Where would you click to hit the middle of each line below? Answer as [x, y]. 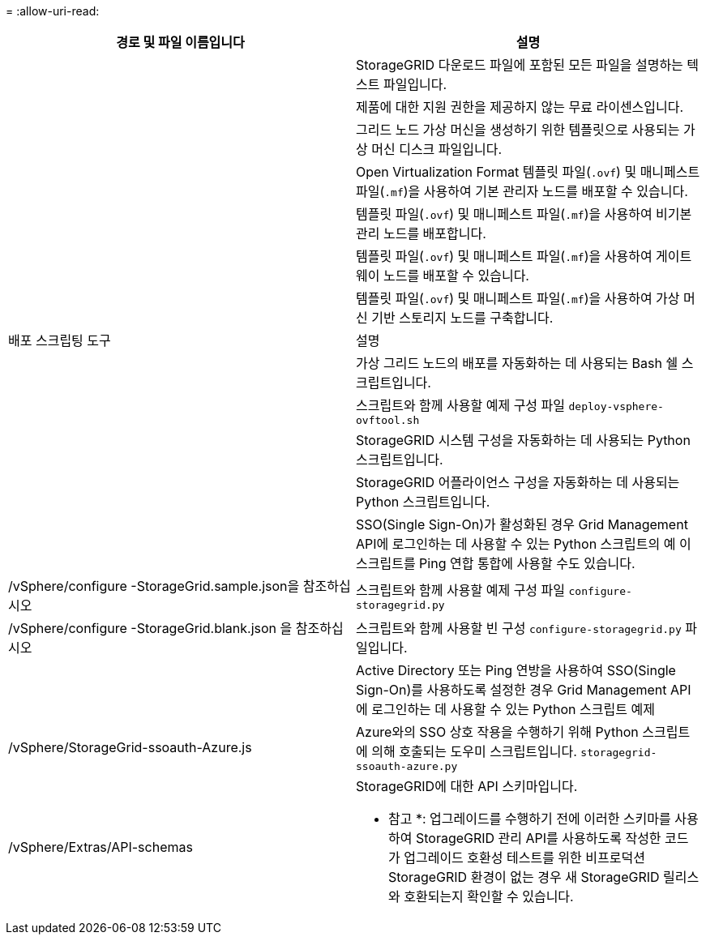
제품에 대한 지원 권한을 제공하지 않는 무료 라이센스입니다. [520, 107]
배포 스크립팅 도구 [60, 340]
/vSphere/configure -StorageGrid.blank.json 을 [150, 628]
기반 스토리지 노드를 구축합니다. [462, 318]
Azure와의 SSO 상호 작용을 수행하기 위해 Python [497, 732]
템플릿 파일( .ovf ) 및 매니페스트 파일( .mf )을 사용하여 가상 [518, 298]
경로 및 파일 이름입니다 [180, 42]
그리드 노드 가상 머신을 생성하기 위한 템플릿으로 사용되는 [518, 130]
